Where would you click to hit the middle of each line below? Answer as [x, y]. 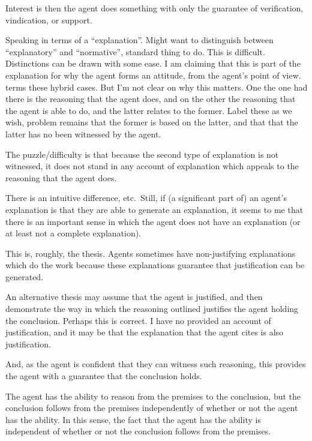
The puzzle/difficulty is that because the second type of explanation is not [142, 154]
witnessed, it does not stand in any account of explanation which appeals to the [152, 166]
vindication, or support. [49, 19]
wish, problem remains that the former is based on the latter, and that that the [152, 122]
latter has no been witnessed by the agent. [83, 133]
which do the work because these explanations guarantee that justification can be [155, 265]
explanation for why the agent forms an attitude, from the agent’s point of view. [153, 75]
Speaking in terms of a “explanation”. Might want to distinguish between [139, 40]
